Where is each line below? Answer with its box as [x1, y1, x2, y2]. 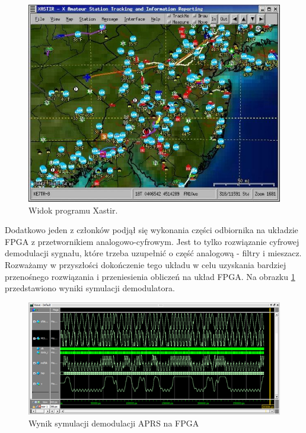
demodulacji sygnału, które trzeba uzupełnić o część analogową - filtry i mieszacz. [5, 247, 302, 259]
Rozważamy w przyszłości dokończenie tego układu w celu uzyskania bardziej [5, 258, 286, 270]
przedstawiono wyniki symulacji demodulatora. [5, 282, 175, 294]
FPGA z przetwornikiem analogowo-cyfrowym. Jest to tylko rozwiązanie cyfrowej [5, 235, 299, 247]
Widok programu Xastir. [28, 203, 118, 216]
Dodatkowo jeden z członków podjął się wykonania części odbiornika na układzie [5, 224, 298, 236]
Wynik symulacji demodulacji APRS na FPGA [28, 416, 199, 429]
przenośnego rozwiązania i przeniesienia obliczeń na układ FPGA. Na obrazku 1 [5, 270, 295, 282]
